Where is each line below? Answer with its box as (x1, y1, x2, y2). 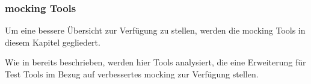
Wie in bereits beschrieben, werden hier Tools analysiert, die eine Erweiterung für (5, 56, 306, 68)
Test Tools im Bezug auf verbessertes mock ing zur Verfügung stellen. (5, 68, 259, 80)
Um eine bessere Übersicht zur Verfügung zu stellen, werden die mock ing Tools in (5, 24, 306, 37)
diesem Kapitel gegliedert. (5, 35, 100, 48)
